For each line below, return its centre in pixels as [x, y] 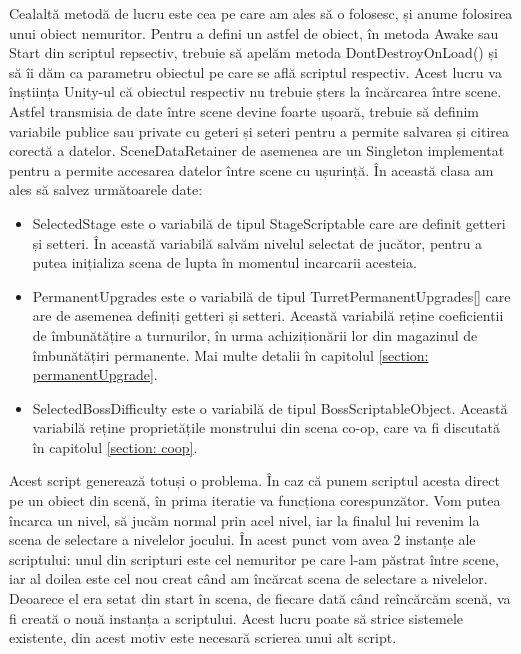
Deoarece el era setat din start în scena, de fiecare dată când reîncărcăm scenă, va [260, 598]
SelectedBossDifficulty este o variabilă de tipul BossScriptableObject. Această [270, 407]
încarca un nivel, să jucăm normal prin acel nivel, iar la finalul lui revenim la [244, 519]
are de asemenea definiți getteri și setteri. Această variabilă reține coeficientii [268, 315]
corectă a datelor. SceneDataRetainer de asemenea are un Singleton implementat [257, 150]
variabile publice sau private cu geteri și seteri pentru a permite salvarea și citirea [259, 130]
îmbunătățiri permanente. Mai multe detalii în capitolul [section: [230, 354]
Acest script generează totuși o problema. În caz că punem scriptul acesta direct [254, 480]
